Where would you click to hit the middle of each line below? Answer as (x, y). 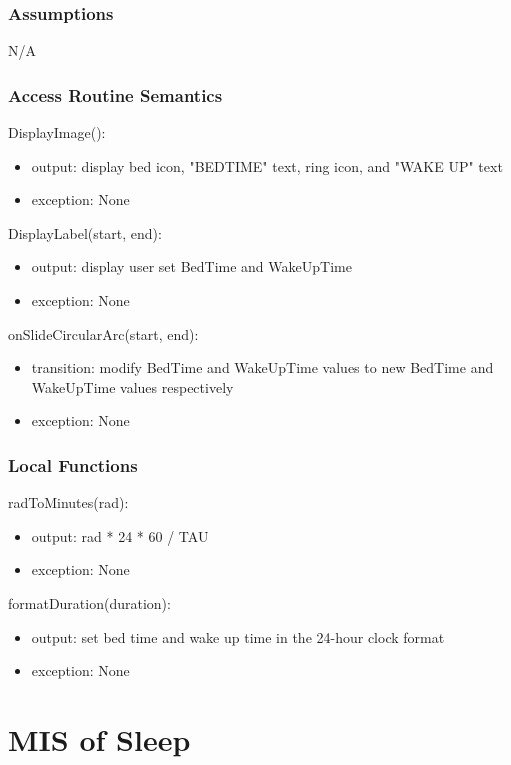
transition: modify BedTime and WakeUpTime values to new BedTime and (262, 367)
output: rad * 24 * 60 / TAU (120, 535)
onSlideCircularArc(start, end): (103, 333)
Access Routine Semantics (115, 94)
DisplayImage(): (57, 132)
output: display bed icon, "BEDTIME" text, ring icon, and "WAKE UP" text (267, 165)
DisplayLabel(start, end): (85, 232)
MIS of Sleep (99, 738)
